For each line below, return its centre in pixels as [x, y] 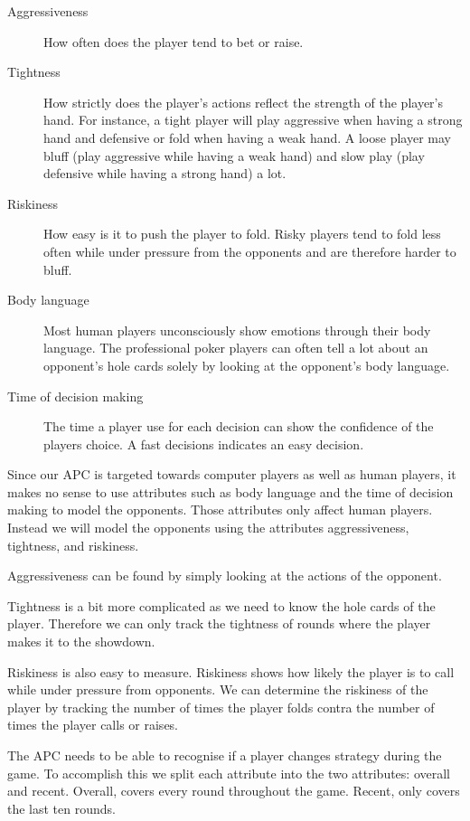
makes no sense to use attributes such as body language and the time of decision [230, 491]
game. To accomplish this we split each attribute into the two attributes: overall [229, 773]
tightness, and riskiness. [73, 545]
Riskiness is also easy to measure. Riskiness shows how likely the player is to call [231, 671]
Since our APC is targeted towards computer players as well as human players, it [232, 474]
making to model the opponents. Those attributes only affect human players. [220, 510]
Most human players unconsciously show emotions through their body [237, 330]
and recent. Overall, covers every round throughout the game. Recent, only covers [234, 791]
